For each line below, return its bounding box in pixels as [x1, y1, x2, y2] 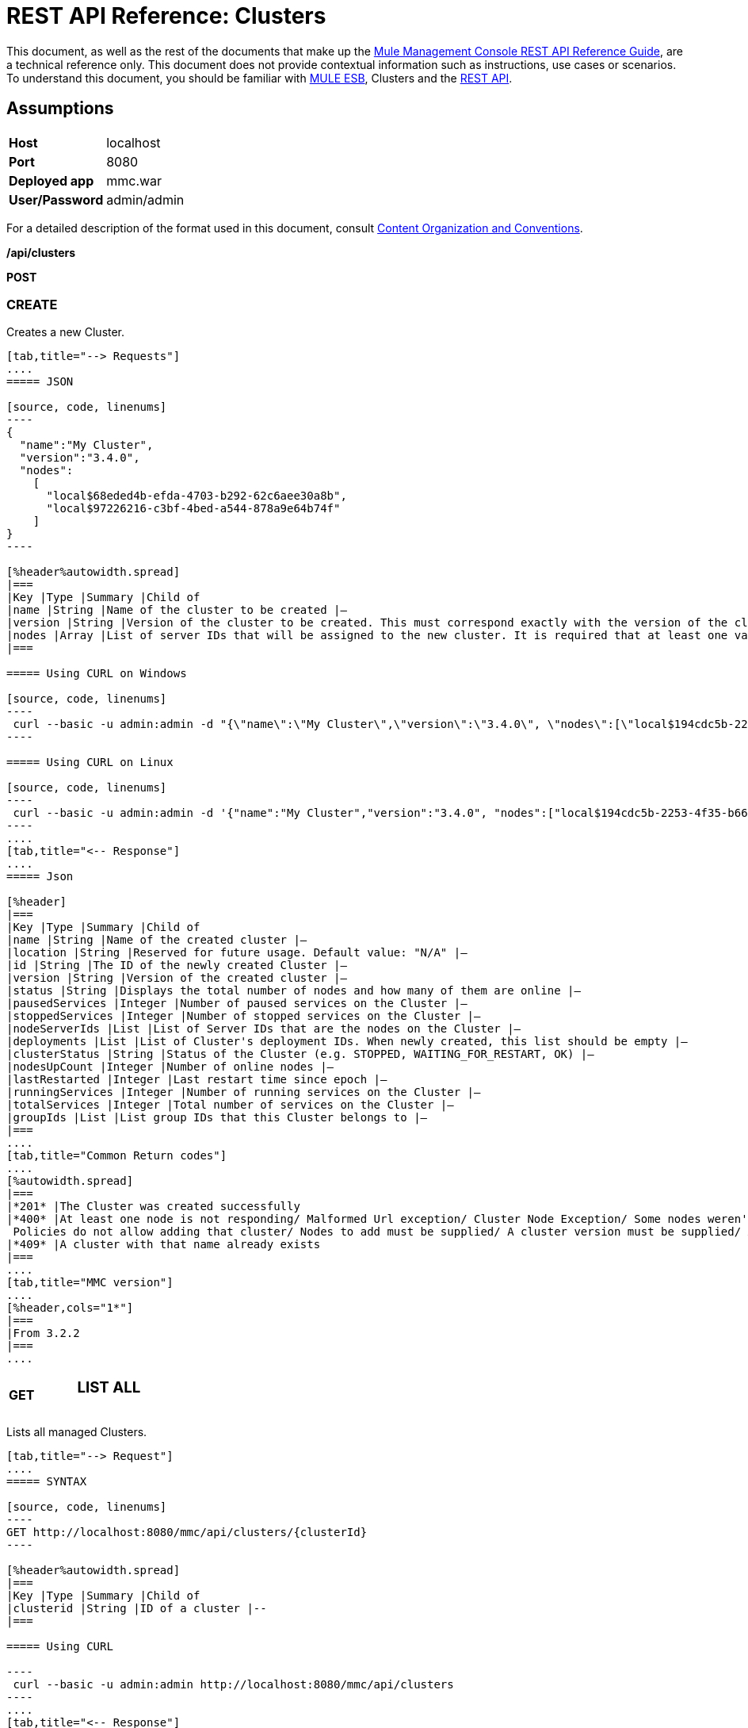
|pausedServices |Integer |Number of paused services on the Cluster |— [6, 997, 467, 1010]
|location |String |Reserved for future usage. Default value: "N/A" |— [6, 946, 467, 960]
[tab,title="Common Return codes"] [6, 1149, 227, 1163]
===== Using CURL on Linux [6, 756, 174, 769]
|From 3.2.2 [6, 1327, 80, 1340]
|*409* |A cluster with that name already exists [6, 1238, 321, 1251]
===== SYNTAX [6, 1475, 87, 1489]
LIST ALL [77, 1378, 141, 1397]
